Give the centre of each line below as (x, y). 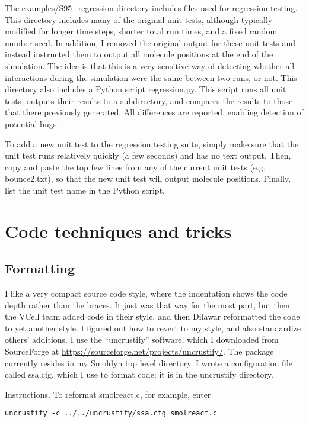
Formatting (40, 268)
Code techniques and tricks (118, 231)
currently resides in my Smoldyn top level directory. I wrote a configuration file (149, 363)
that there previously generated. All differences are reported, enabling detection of (154, 112)
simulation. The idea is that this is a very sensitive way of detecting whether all (150, 65)
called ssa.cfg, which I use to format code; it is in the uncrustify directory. (139, 374)
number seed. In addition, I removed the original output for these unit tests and (150, 42)
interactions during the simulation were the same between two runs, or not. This (151, 77)
